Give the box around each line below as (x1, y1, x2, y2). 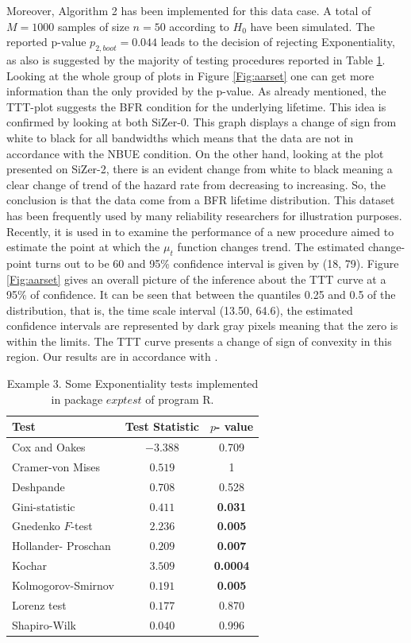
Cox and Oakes (12, 439, 86, 455)
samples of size (57, 17, 129, 34)
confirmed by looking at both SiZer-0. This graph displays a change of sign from (6, 114, 397, 130)
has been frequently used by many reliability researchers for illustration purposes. (6, 207, 402, 223)
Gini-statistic (12, 498, 75, 514)
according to (169, 17, 229, 34)
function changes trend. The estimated (177, 238, 365, 255)
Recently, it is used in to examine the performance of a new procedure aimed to (6, 223, 394, 239)
